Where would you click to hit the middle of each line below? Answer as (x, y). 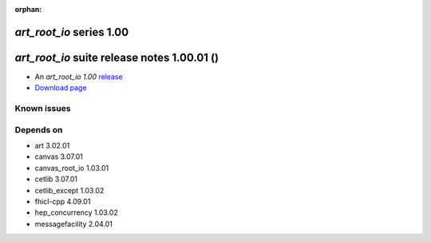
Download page (61, 88)
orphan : (28, 9)
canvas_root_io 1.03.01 (72, 168)
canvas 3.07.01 (59, 157)
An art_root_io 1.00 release (79, 77)
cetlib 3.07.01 (56, 179)
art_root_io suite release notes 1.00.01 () (117, 57)
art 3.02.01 (52, 146)
